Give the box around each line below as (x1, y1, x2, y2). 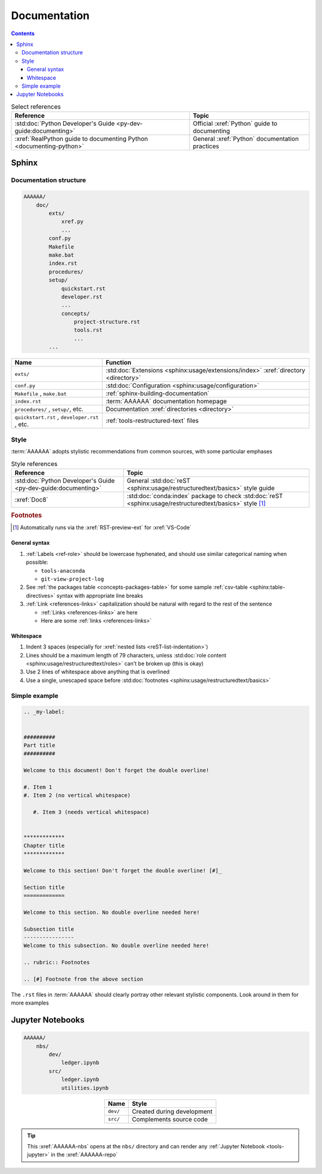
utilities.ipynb (61, 1085, 109, 1091)
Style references (11, 459, 58, 468)
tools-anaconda (41, 567, 86, 574)
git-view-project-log (41, 576, 104, 582)
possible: (26, 558, 49, 566)
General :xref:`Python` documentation (193, 135, 299, 143)
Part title (23, 742, 55, 749)
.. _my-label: (23, 709, 65, 715)
